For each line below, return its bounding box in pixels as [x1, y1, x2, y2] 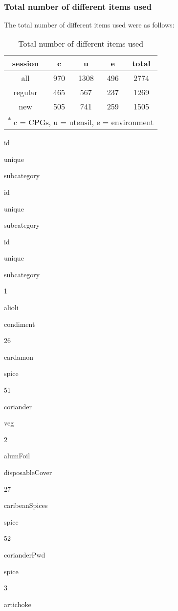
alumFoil [4, 451, 30, 461]
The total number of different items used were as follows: [4, 20, 175, 30]
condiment [4, 319, 35, 329]
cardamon [4, 351, 33, 362]
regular [13, 86, 38, 98]
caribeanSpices [4, 500, 48, 510]
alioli [4, 302, 19, 313]
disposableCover [4, 467, 52, 478]
